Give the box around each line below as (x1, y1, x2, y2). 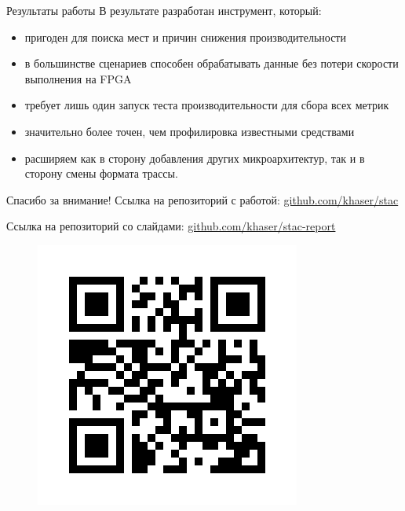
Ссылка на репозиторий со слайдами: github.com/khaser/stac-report (6, 218, 336, 234)
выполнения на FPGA (24, 70, 132, 86)
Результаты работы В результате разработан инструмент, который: (6, 2, 322, 18)
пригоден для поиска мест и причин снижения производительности (24, 28, 346, 45)
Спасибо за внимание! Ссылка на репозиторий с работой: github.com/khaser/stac (6, 191, 399, 208)
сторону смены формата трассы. (24, 165, 178, 182)
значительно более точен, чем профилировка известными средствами (24, 123, 355, 139)
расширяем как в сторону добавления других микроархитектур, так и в (24, 149, 365, 166)
